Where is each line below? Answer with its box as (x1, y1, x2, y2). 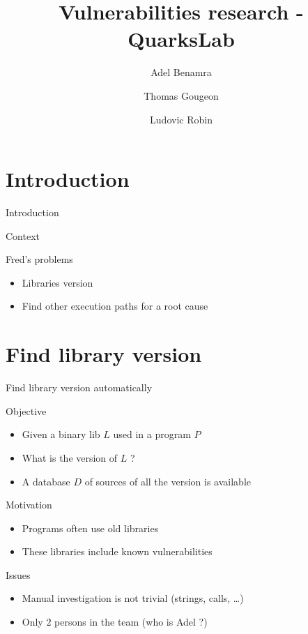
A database (22, 474, 70, 488)
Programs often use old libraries (22, 520, 159, 535)
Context (6, 228, 40, 243)
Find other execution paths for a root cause (22, 299, 208, 313)
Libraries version (22, 275, 93, 289)
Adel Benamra (151, 65, 212, 80)
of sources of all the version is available (84, 474, 251, 488)
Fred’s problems (6, 252, 73, 266)
